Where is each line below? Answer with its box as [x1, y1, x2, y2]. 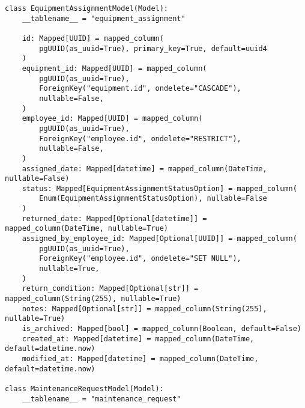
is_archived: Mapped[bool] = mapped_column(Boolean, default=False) [22, 324, 301, 333]
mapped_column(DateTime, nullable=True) [5, 224, 169, 233]
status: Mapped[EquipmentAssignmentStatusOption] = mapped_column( [22, 184, 297, 193]
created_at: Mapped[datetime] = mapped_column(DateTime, [22, 334, 255, 343]
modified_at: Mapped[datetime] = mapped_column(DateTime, [22, 354, 259, 363]
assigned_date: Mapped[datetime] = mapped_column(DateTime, [22, 164, 267, 173]
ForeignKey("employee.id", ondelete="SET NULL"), [39, 254, 241, 263]
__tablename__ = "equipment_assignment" [22, 14, 186, 23]
